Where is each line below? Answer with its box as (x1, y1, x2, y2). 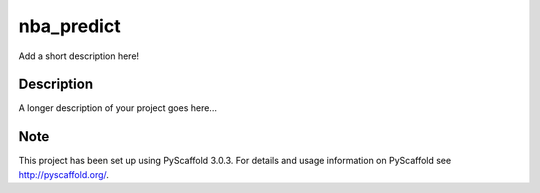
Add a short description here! (18, 50, 140, 62)
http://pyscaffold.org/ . (18, 168, 110, 180)
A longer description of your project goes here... (18, 102, 217, 114)
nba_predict (18, 15, 121, 37)
